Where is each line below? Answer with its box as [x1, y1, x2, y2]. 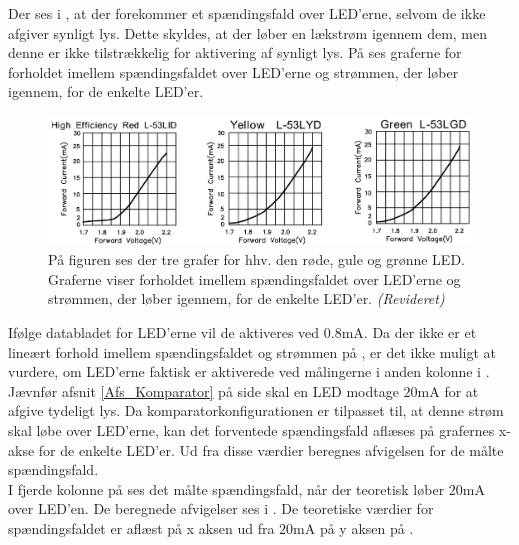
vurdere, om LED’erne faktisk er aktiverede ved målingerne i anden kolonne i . [8, 361, 490, 382]
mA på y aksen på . [293, 518, 414, 538]
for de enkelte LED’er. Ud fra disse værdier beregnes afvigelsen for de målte [38, 439, 504, 460]
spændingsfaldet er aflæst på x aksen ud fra [8, 518, 275, 538]
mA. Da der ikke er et [341, 322, 477, 343]
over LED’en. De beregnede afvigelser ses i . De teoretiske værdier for [8, 498, 434, 519]
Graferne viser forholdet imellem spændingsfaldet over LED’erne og [48, 268, 461, 289]
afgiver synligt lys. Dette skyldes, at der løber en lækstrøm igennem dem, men [8, 22, 488, 43]
